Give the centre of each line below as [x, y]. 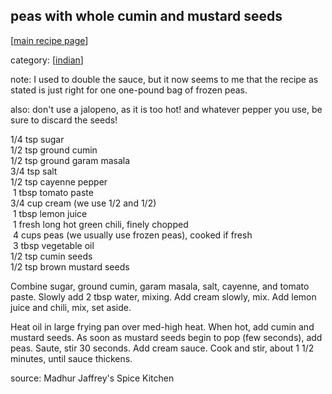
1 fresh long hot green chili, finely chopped [100, 224]
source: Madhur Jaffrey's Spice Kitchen [92, 378]
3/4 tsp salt [34, 171]
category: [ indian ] [47, 60]
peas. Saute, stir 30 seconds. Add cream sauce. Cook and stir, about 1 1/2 [162, 348]
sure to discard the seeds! [64, 120]
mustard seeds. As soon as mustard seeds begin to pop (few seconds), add [166, 337]
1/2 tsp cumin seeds [51, 256]
